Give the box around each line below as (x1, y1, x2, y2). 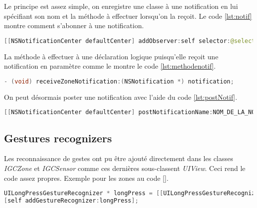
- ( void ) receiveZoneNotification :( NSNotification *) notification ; (4, 78, 234, 85)
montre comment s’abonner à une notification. (4, 20, 144, 31)
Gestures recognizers (4, 130, 112, 145)
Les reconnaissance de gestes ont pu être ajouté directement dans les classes (4, 153, 233, 164)
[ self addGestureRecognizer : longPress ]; (4, 197, 139, 205)
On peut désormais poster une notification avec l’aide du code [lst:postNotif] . (4, 91, 237, 102)
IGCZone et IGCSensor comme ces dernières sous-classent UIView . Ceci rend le (4, 163, 246, 173)
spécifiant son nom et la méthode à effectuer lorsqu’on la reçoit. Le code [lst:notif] (4, 10, 252, 21)
